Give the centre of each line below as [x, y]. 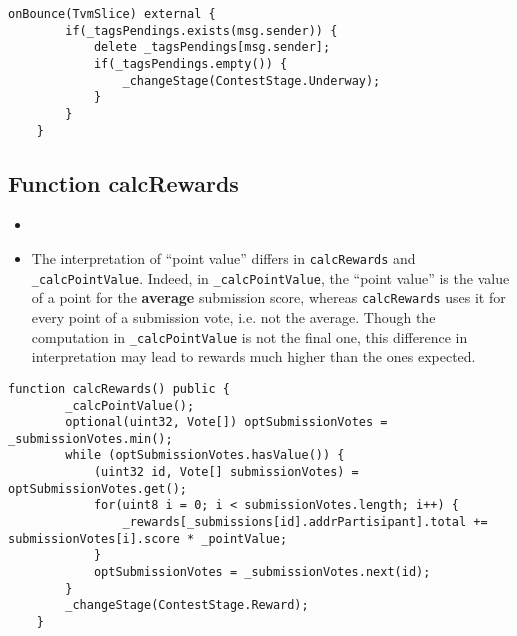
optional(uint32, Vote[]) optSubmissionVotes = [226, 422]
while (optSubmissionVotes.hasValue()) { [205, 455]
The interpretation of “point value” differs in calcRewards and [223, 258]
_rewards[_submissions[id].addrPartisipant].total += [305, 522]
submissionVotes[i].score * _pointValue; [148, 538]
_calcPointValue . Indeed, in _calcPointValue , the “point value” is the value [270, 277]
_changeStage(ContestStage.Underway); [251, 80]
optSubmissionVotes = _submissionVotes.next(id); [262, 572]
